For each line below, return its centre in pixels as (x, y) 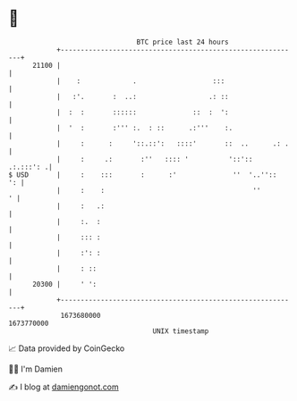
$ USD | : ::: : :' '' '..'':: (143, 175)
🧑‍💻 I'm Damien (36, 369)
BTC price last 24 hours (182, 42)
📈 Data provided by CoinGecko (67, 348)
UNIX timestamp (181, 331)
